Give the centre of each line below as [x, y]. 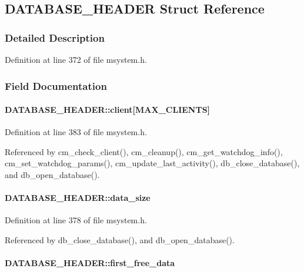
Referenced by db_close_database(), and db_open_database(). [120, 240]
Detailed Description [55, 37]
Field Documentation [56, 85]
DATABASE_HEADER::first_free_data [90, 263]
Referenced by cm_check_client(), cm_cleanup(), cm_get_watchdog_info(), [144, 151]
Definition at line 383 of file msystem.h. [76, 132]
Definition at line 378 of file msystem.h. [76, 220]
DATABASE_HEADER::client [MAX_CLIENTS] [108, 110]
